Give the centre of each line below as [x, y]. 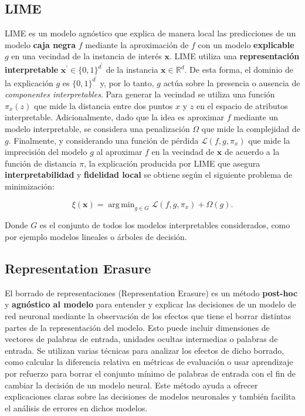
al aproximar [119, 152]
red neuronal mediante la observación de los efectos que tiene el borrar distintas [148, 316]
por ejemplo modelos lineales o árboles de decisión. [96, 237]
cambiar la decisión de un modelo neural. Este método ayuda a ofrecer [131, 385]
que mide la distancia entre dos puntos [104, 105]
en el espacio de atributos [242, 105]
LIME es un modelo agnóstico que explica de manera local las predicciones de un [150, 33]
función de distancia [41, 163]
